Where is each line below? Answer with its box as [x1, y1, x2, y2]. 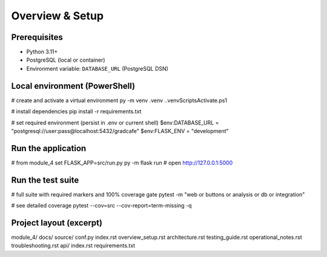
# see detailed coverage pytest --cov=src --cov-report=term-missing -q [11, 202, 192, 209]
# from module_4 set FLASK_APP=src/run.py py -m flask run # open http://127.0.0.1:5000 [11, 159, 233, 166]
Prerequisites [11, 32, 63, 42]
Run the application [11, 143, 87, 154]
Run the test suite [11, 175, 79, 185]
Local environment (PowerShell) [11, 80, 136, 91]
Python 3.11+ [26, 48, 58, 56]
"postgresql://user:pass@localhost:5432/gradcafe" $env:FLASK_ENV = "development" [11, 127, 230, 134]
